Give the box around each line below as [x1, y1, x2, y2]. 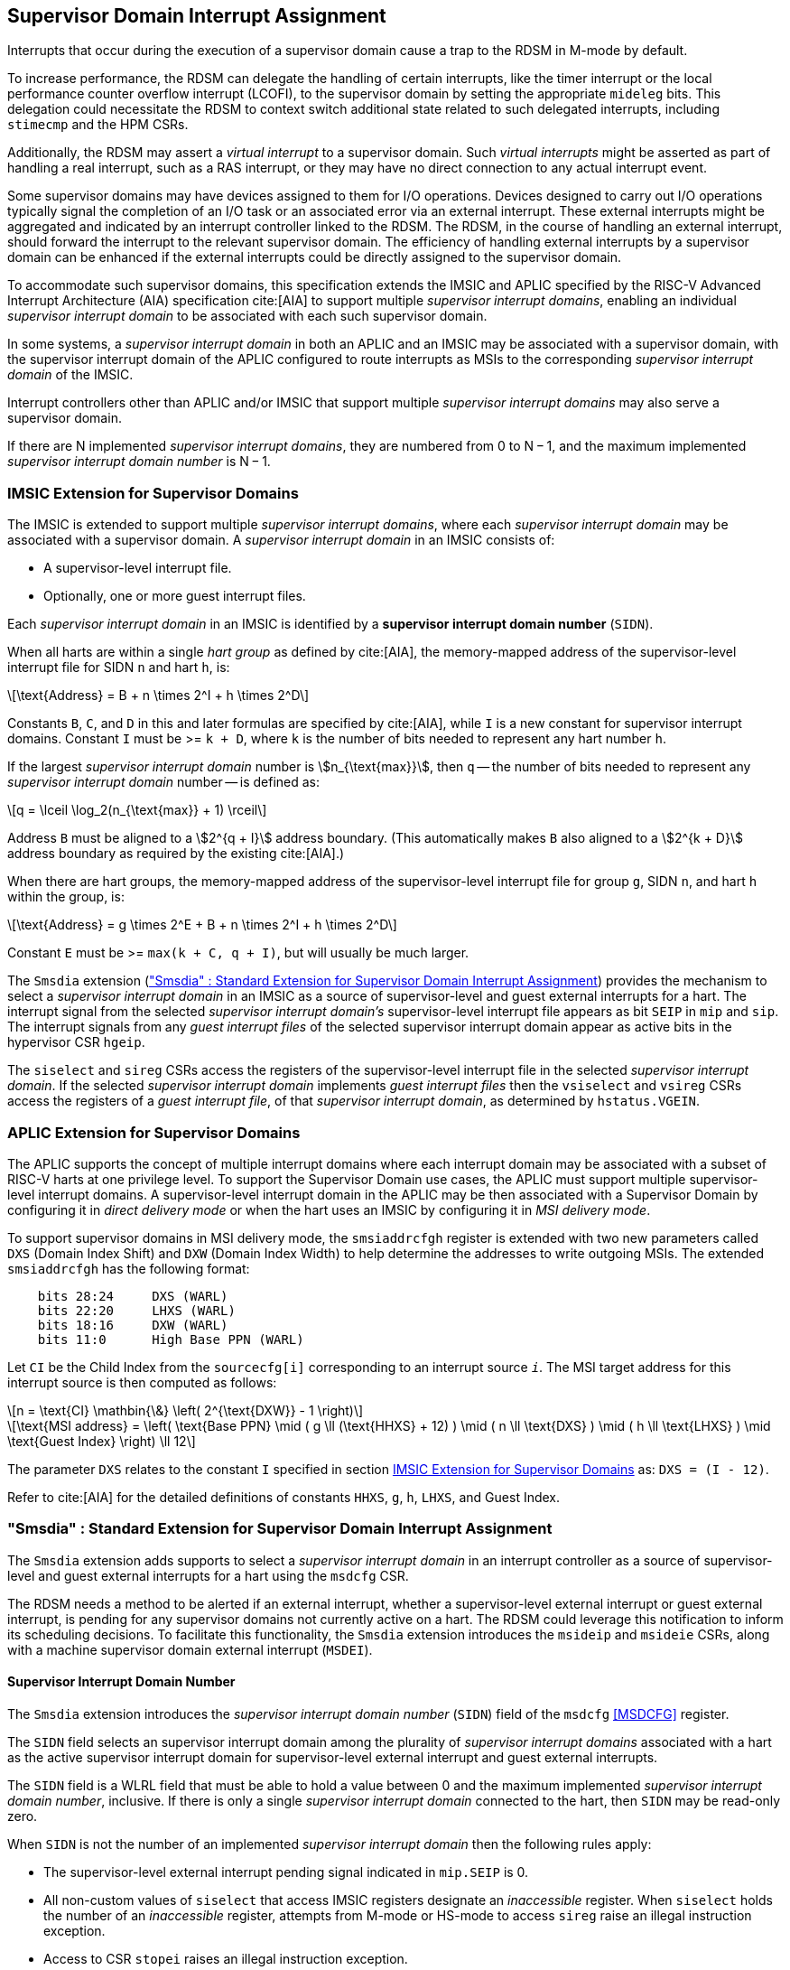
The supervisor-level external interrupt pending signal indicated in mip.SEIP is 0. [43, 1863, 529, 1880]
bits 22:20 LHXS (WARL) [37, 1302, 236, 1318]
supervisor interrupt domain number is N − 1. [7, 453, 271, 470]
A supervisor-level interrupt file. [43, 560, 232, 576]
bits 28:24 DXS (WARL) [37, 1288, 228, 1303]
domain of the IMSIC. [7, 367, 134, 383]
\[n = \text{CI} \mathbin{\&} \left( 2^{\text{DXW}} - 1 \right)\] [7, 1402, 364, 1418]
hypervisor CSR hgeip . [7, 1034, 145, 1050]
